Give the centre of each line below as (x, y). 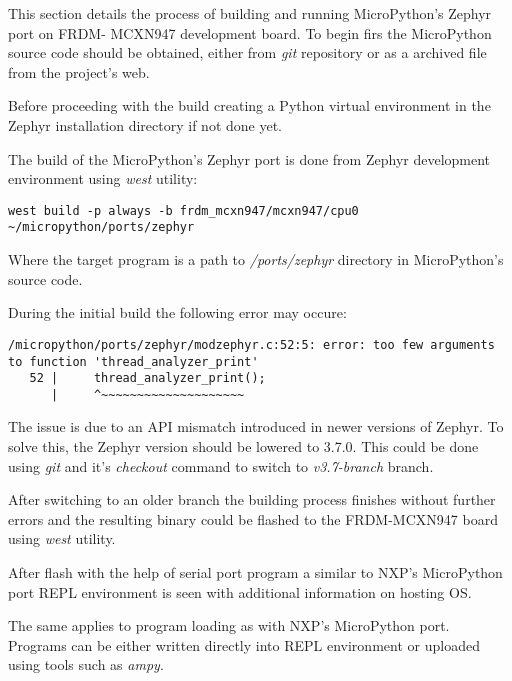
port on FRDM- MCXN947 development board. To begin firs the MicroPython (250, 32)
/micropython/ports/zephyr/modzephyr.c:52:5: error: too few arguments (251, 344)
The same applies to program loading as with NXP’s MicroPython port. (229, 625)
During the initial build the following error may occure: (177, 312)
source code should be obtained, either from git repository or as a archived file (247, 52)
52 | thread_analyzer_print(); (147, 378)
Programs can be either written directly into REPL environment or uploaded (244, 644)
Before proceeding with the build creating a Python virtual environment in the (249, 105)
